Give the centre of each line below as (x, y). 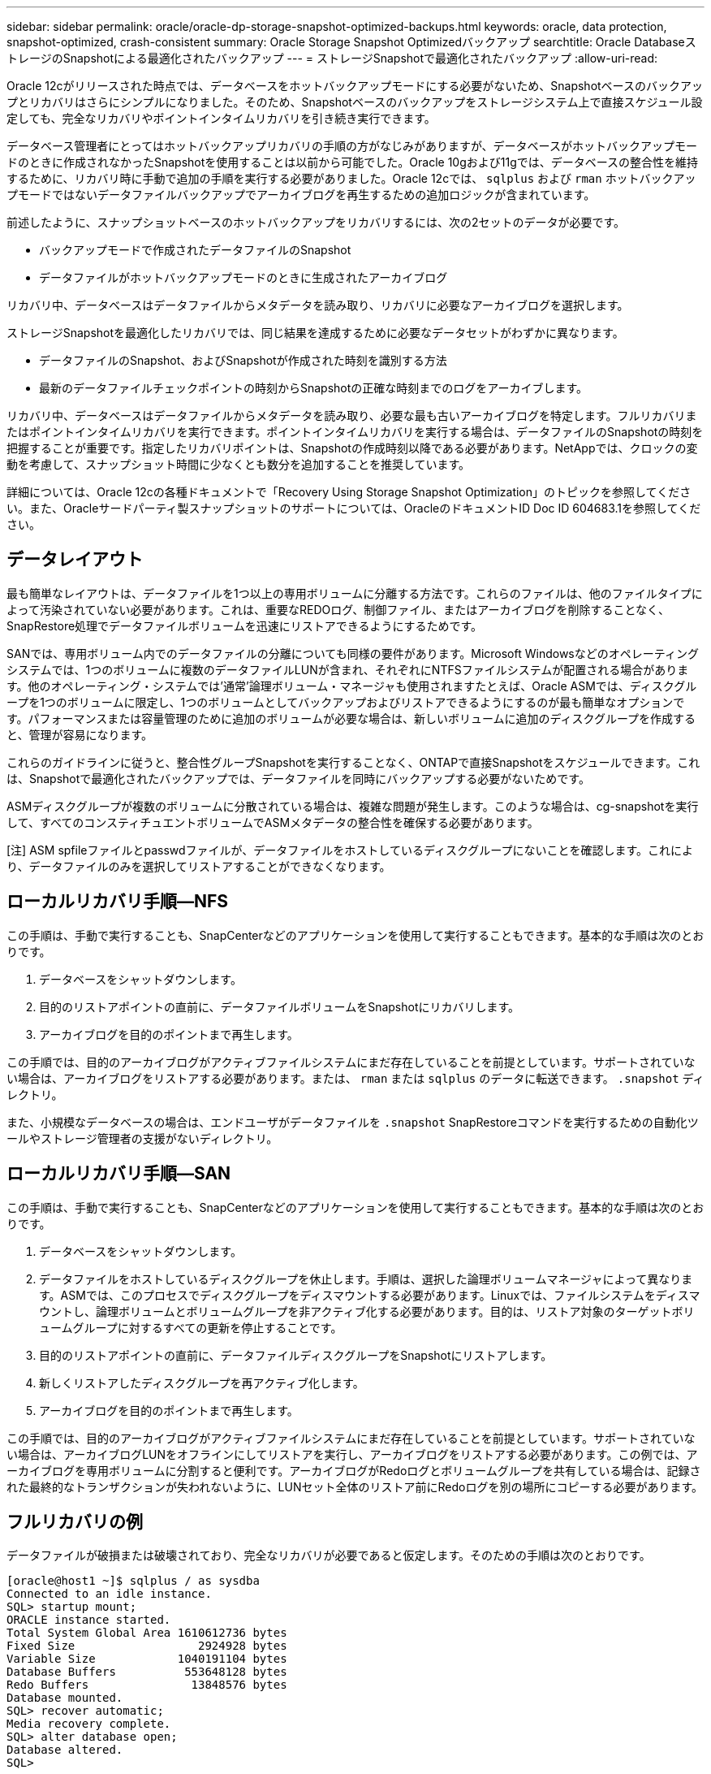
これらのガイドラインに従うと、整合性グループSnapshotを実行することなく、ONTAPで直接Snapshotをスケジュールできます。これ (353, 762)
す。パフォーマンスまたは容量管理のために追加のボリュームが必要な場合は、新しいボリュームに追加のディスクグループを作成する (351, 718)
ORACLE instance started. (89, 1620)
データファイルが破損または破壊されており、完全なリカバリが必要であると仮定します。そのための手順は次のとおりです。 (329, 1555)
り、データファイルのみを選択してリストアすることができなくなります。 (199, 866)
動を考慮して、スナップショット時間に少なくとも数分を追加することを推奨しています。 (239, 464)
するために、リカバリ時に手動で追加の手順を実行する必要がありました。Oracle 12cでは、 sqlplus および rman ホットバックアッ (351, 178)
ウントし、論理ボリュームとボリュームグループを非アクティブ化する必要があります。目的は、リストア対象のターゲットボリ (367, 1311)
